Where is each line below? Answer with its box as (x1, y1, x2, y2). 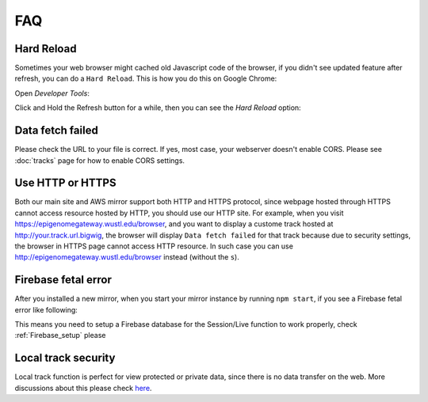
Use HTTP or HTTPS (14, 176, 117, 190)
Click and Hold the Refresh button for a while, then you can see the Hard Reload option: (14, 103, 301, 112)
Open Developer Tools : (14, 88, 90, 98)
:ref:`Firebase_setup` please (14, 331, 106, 340)
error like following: (14, 305, 78, 314)
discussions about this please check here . (14, 383, 152, 393)
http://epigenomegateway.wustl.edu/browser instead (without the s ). (14, 252, 239, 262)
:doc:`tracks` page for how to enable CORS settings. (14, 155, 185, 165)
